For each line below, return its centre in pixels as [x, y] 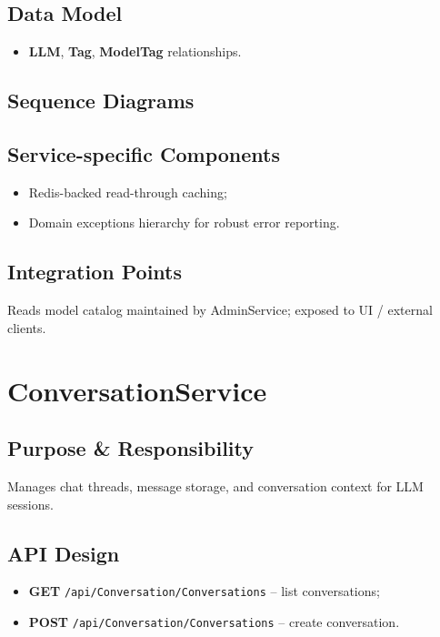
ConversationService [137, 390]
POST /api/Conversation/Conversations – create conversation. [214, 621]
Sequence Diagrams [101, 101]
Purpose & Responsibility [131, 448]
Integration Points [95, 272]
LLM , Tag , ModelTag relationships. [135, 51]
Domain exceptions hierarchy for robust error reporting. [184, 222]
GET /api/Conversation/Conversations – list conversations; [204, 591]
